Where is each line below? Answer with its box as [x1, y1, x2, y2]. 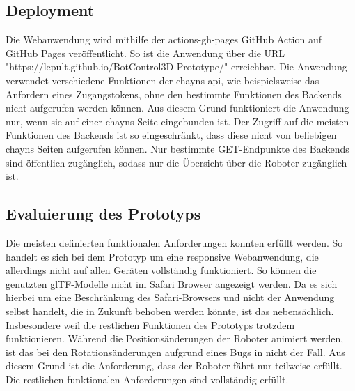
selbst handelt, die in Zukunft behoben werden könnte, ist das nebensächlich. [6, 303, 334, 318]
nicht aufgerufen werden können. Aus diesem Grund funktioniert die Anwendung [6, 100, 349, 115]
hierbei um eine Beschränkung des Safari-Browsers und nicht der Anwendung [6, 290, 335, 305]
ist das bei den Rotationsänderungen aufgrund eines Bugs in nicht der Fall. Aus [6, 344, 345, 359]
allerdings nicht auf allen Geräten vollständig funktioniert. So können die [6, 263, 317, 277]
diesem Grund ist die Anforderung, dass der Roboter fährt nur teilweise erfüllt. [6, 358, 342, 373]
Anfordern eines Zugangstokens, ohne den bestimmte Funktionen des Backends [6, 86, 342, 101]
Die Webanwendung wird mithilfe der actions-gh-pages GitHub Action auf [6, 32, 322, 47]
